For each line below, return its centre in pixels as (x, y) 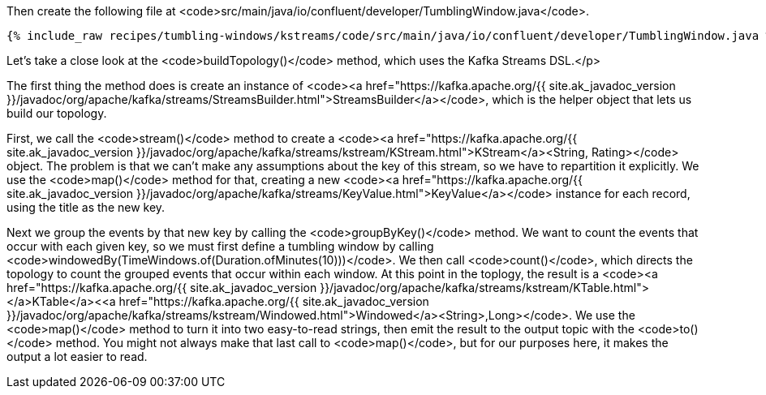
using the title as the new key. (86, 207)
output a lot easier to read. (77, 356)
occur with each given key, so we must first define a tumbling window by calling (220, 246)
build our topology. (57, 113)
